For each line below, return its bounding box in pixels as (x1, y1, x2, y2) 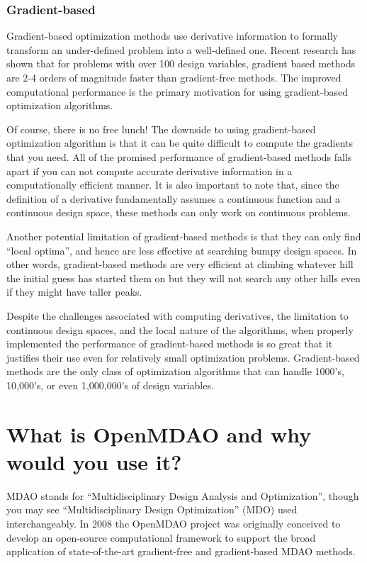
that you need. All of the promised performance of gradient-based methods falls (6, 149, 352, 164)
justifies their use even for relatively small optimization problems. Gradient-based (6, 350, 360, 364)
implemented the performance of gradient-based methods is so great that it (6, 336, 333, 351)
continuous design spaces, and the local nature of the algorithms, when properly (6, 322, 354, 337)
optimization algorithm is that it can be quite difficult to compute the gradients (6, 135, 354, 150)
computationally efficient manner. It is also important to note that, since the (6, 177, 339, 192)
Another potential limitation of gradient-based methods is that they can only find (6, 228, 361, 243)
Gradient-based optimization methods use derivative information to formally (6, 28, 338, 43)
